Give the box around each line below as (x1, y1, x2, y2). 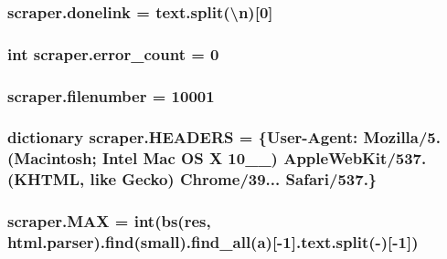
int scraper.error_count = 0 (7, 42, 219, 65)
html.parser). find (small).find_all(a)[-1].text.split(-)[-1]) (7, 231, 419, 254)
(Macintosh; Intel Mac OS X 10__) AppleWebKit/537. (7, 147, 427, 170)
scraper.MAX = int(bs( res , (7, 210, 211, 233)
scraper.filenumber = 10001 (7, 84, 215, 107)
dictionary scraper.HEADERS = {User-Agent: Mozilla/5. (7, 126, 441, 149)
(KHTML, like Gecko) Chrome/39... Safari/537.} (7, 168, 378, 191)
